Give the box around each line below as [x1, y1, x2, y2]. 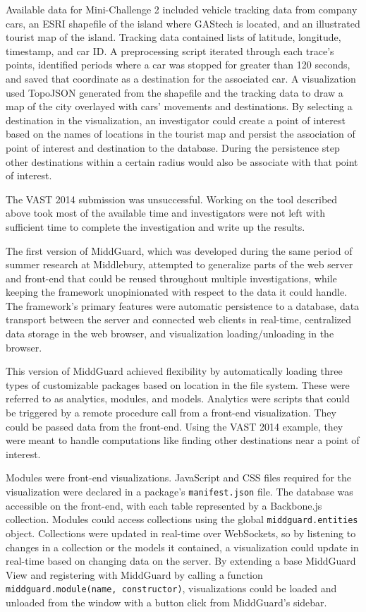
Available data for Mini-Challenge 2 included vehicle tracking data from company [6, 2, 358, 16]
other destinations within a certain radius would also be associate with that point [6, 154, 358, 169]
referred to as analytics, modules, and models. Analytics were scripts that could [6, 391, 350, 406]
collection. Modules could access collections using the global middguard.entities [6, 512, 358, 527]
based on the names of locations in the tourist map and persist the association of [6, 126, 355, 141]
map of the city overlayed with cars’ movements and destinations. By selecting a [6, 99, 353, 114]
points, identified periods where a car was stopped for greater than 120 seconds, [6, 57, 350, 72]
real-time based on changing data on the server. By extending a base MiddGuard [6, 553, 356, 568]
